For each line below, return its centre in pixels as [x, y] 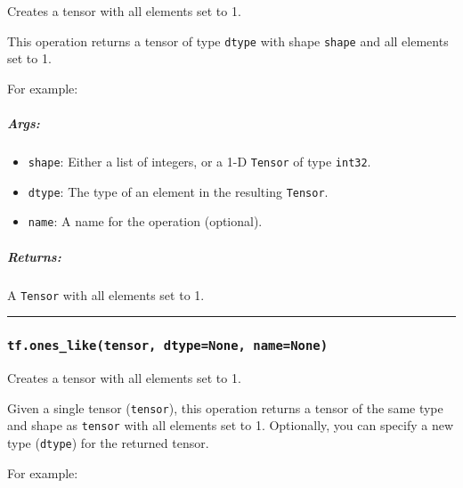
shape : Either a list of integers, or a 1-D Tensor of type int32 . [199, 161]
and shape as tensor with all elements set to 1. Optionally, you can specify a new [231, 425]
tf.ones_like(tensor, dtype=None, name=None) [168, 346]
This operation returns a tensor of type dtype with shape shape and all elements [228, 41]
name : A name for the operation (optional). [145, 221]
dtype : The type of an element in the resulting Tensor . [178, 191]
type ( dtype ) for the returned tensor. [108, 442]
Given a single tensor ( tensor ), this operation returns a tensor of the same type [225, 407]
